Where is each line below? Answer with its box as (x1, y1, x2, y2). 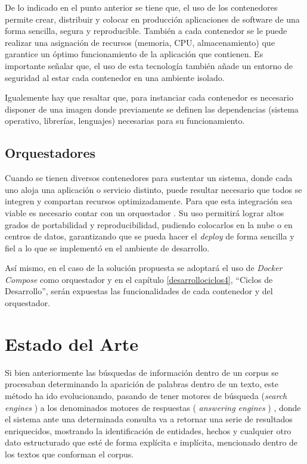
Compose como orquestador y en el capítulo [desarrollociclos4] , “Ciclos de (5, 273, 273, 285)
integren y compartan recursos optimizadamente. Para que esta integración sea (5, 195, 293, 207)
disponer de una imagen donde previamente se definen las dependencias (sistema (5, 102, 299, 115)
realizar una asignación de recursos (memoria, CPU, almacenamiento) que (5, 36, 275, 48)
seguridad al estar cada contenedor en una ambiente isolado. (5, 71, 225, 83)
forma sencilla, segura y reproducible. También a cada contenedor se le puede (5, 24, 287, 37)
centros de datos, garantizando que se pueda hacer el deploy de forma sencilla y (5, 230, 294, 242)
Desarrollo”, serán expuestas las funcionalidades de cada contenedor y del (5, 285, 273, 297)
